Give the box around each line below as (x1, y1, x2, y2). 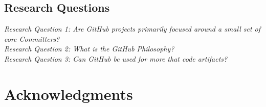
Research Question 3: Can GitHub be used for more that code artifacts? (4, 53, 228, 64)
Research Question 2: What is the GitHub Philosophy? (4, 43, 174, 54)
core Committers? (4, 33, 60, 44)
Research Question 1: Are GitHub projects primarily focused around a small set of (4, 23, 261, 34)
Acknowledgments (4, 83, 133, 104)
